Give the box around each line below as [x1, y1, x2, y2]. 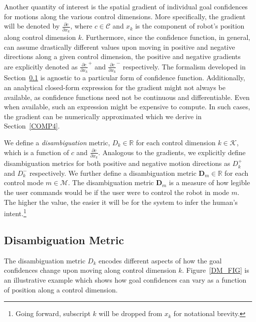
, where [70, 21, 93, 31]
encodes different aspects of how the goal [98, 255, 222, 265]
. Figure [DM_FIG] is [182, 265, 249, 275]
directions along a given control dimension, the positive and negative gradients [4, 51, 241, 62]
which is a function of [4, 147, 69, 157]
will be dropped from [98, 308, 162, 319]
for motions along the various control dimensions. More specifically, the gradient [4, 11, 246, 21]
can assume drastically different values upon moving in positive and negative [4, 41, 235, 52]
